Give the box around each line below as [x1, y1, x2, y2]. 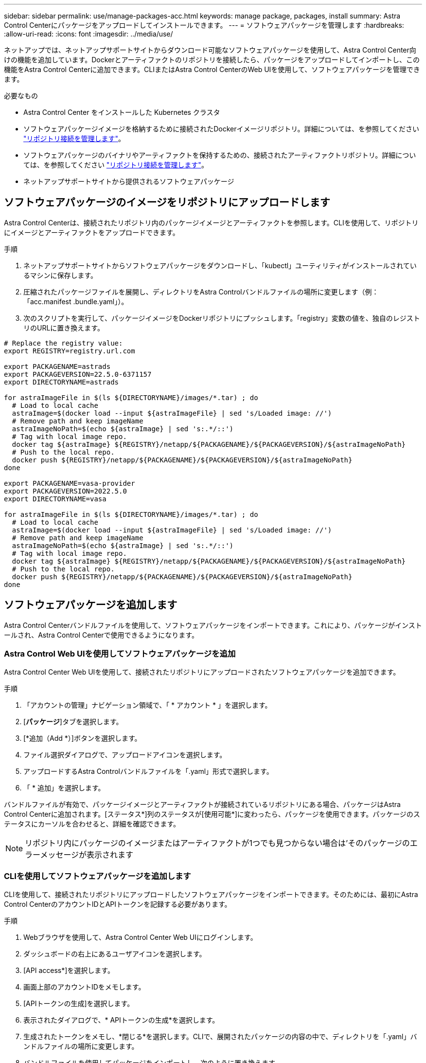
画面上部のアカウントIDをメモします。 [23, 983, 145, 991]
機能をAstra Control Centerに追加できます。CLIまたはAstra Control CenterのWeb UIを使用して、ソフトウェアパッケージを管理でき [4, 65, 420, 73]
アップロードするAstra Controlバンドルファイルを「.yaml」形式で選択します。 [23, 767, 273, 776]
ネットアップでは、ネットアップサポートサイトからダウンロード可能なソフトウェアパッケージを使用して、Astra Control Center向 [4, 46, 416, 54]
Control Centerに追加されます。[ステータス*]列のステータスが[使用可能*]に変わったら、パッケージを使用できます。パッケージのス [4, 810, 420, 819]
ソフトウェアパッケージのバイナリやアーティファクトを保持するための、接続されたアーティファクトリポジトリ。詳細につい [23, 151, 416, 159]
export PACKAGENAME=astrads [4, 362, 111, 370]
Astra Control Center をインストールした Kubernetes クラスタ [23, 108, 220, 116]
